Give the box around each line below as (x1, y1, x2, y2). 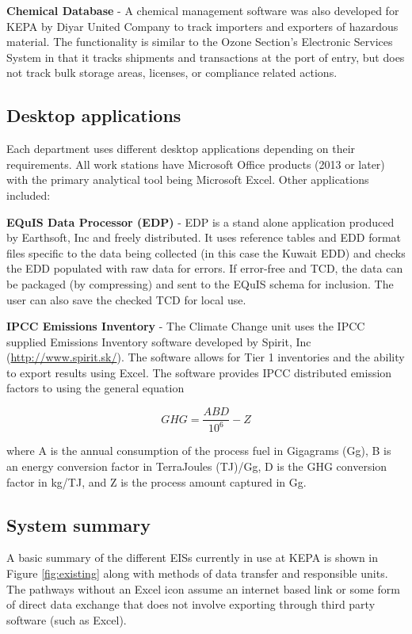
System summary (6, 512, 151, 537)
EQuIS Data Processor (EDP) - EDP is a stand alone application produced (6, 213, 395, 230)
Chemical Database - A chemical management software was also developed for (6, 2, 399, 18)
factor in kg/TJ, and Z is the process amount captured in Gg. (6, 473, 307, 490)
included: (6, 186, 51, 203)
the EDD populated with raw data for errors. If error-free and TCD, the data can (6, 260, 403, 277)
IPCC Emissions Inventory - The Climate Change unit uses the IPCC (6, 318, 365, 334)
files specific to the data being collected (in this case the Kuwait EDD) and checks (6, 244, 406, 261)
